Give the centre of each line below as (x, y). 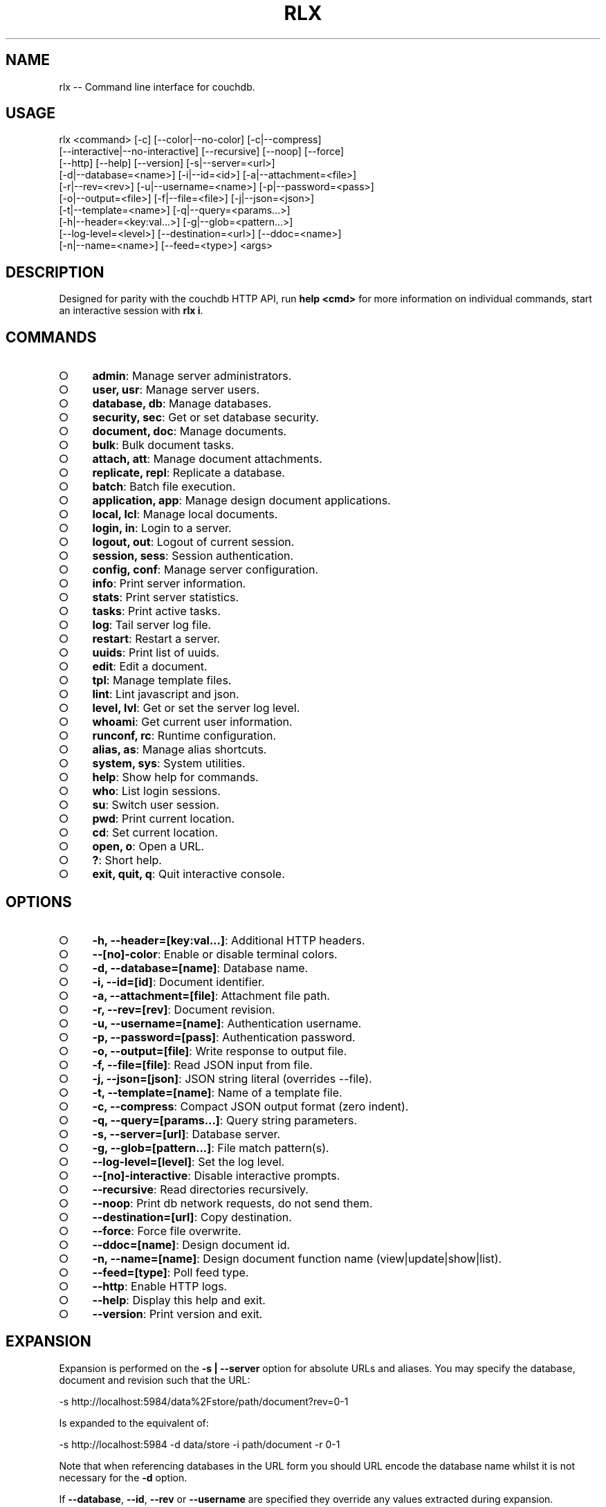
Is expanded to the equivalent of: (134, 1423)
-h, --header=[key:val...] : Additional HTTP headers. (229, 940)
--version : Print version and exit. (177, 1314)
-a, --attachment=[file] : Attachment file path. (211, 995)
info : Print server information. (169, 584)
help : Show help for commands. (175, 777)
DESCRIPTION (55, 272)
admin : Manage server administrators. (192, 376)
